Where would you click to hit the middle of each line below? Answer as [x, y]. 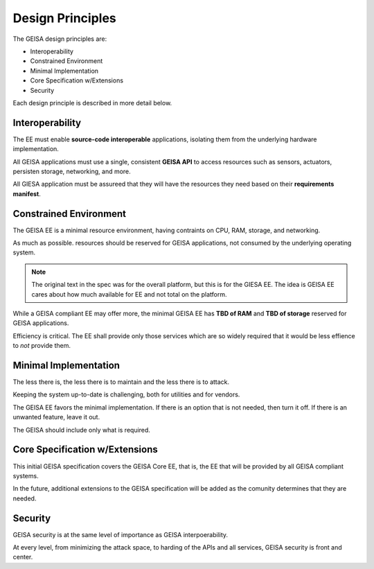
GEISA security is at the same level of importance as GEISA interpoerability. [121, 534]
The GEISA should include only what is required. [81, 430]
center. [23, 557]
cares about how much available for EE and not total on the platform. [129, 294]
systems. [26, 475]
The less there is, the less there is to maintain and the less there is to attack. [121, 382]
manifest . [27, 193]
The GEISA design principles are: [60, 39]
